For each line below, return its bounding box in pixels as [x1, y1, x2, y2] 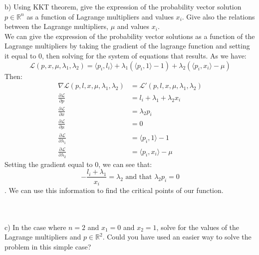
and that [125, 173, 152, 180]
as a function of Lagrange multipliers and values [26, 11, 174, 21]
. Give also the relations [182, 11, 255, 21]
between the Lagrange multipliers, [4, 21, 109, 31]
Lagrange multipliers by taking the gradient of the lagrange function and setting [4, 40, 250, 51]
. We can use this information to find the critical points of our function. [4, 184, 224, 195]
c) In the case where [4, 221, 66, 232]
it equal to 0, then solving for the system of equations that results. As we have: [4, 50, 247, 60]
